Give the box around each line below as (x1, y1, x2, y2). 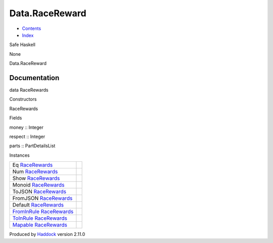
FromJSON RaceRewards (12, 195, 73, 202)
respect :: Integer (9, 133, 45, 140)
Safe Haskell (9, 42, 35, 48)
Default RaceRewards (12, 201, 64, 209)
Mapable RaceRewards (12, 221, 68, 228)
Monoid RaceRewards (12, 182, 65, 189)
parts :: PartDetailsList (9, 143, 56, 149)
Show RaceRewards (12, 175, 60, 182)
